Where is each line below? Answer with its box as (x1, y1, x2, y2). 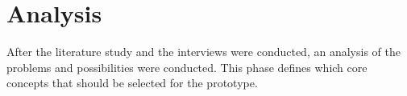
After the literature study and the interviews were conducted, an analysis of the (6, 43, 401, 60)
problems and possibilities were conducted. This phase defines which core (6, 58, 368, 75)
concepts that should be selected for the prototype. (6, 74, 258, 91)
